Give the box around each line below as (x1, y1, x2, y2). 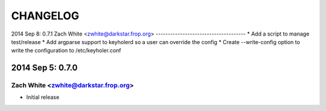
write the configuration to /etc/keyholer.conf (11, 47, 121, 54)
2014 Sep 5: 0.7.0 (11, 63, 78, 73)
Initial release (26, 94, 60, 101)
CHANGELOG (11, 9, 80, 22)
